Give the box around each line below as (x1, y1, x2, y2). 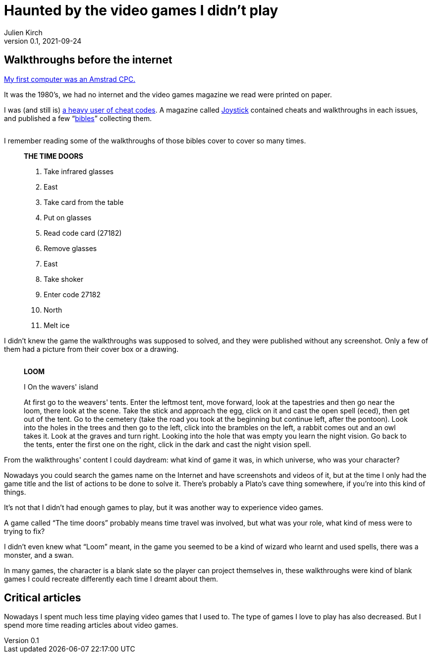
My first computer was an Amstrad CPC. (4, 74, 136, 83)
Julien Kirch (4, 28, 43, 37)
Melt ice (44, 321, 70, 329)
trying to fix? (4, 526, 45, 535)
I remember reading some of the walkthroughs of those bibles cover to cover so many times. (4, 136, 306, 145)
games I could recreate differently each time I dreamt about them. (4, 574, 218, 583)
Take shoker (44, 274, 84, 283)
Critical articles (4, 591, 81, 604)
